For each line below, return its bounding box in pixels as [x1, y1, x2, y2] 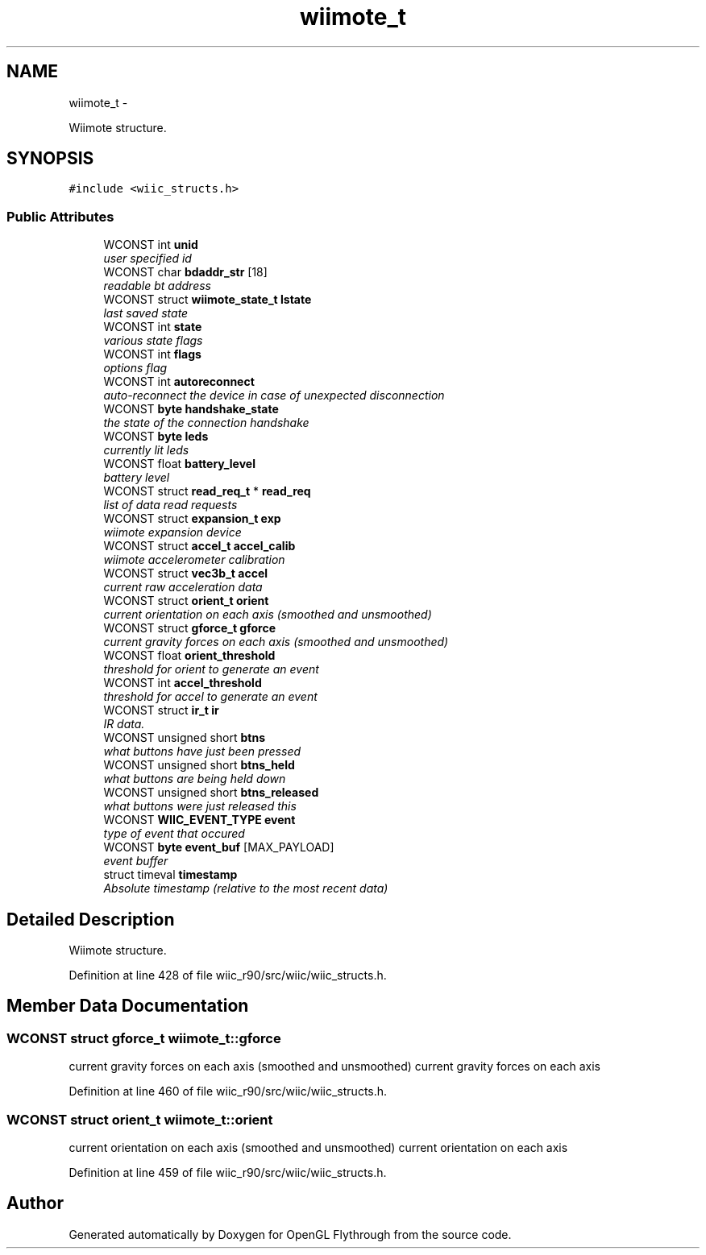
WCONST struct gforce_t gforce [103, 621, 276, 636]
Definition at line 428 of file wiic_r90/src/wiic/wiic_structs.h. [69, 968, 387, 983]
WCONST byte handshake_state [103, 402, 279, 416]
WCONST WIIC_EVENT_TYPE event [103, 813, 296, 827]
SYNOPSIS [6, 148, 94, 169]
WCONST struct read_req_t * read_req [103, 484, 311, 499]
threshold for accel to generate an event [103, 690, 318, 704]
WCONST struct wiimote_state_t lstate [103, 292, 312, 307]
